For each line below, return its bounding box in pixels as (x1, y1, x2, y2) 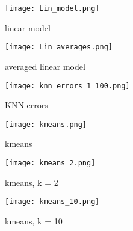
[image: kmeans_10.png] (5, 197, 100, 206)
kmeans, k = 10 (5, 214, 63, 227)
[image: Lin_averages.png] (5, 43, 113, 52)
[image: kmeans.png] (5, 120, 87, 129)
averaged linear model (5, 60, 85, 72)
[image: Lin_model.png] (5, 4, 100, 13)
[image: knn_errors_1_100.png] (5, 81, 130, 90)
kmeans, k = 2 (5, 176, 58, 188)
